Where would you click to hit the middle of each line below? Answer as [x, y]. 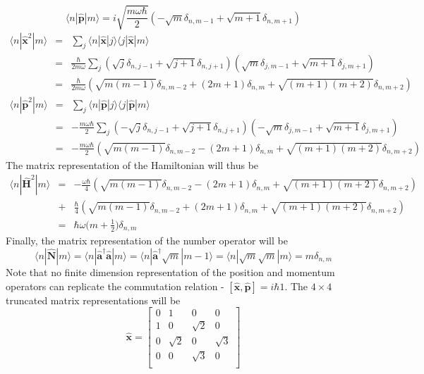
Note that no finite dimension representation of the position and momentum [170, 272]
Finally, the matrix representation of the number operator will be [147, 241]
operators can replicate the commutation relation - [115, 286]
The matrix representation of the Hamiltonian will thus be [132, 164]
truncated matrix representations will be [93, 300]
